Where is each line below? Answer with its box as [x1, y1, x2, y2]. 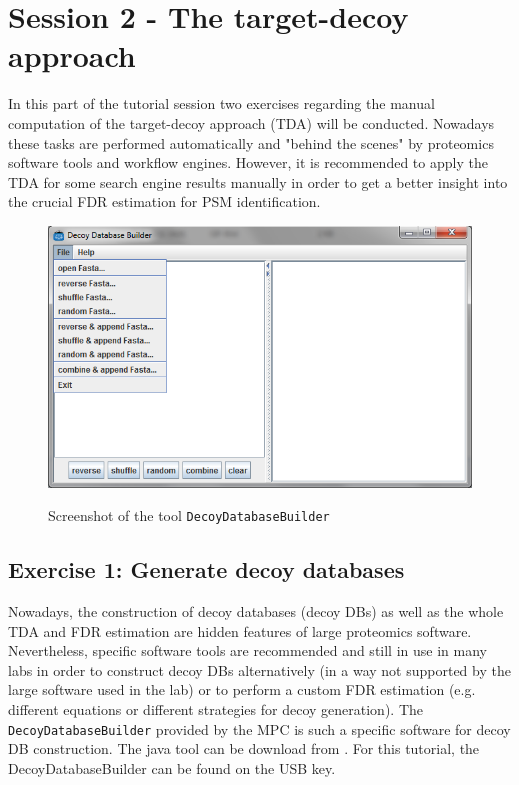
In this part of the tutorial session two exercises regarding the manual [8, 93, 435, 114]
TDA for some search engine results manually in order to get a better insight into [8, 171, 508, 192]
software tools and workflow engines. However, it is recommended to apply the [8, 152, 488, 173]
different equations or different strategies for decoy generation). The [8, 698, 424, 719]
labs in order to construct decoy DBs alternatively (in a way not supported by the [8, 659, 511, 680]
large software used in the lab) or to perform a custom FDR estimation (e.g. [8, 679, 476, 700]
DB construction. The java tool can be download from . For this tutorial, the [8, 738, 480, 759]
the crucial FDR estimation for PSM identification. [8, 191, 321, 212]
